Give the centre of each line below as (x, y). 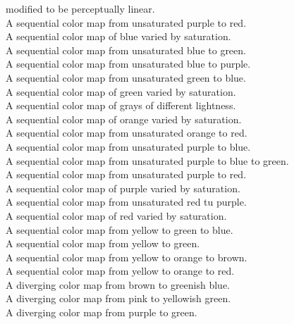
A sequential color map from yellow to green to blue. (120, 229)
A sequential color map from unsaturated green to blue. (126, 77)
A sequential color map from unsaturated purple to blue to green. (147, 160)
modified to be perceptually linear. (80, 8)
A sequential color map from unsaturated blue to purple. (128, 64)
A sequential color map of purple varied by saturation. (123, 188)
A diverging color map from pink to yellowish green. (118, 298)
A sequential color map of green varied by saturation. (121, 91)
